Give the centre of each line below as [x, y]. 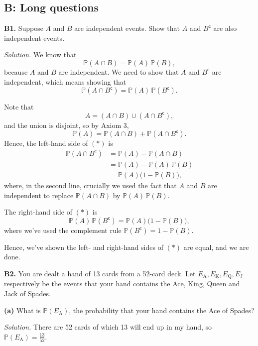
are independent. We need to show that [119, 71]
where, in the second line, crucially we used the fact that [90, 185]
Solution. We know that [40, 55]
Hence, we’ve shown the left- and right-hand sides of [84, 247]
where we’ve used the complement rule [63, 230]
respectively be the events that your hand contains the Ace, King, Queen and [122, 284]
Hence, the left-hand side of [46, 143]
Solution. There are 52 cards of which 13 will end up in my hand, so [108, 327]
